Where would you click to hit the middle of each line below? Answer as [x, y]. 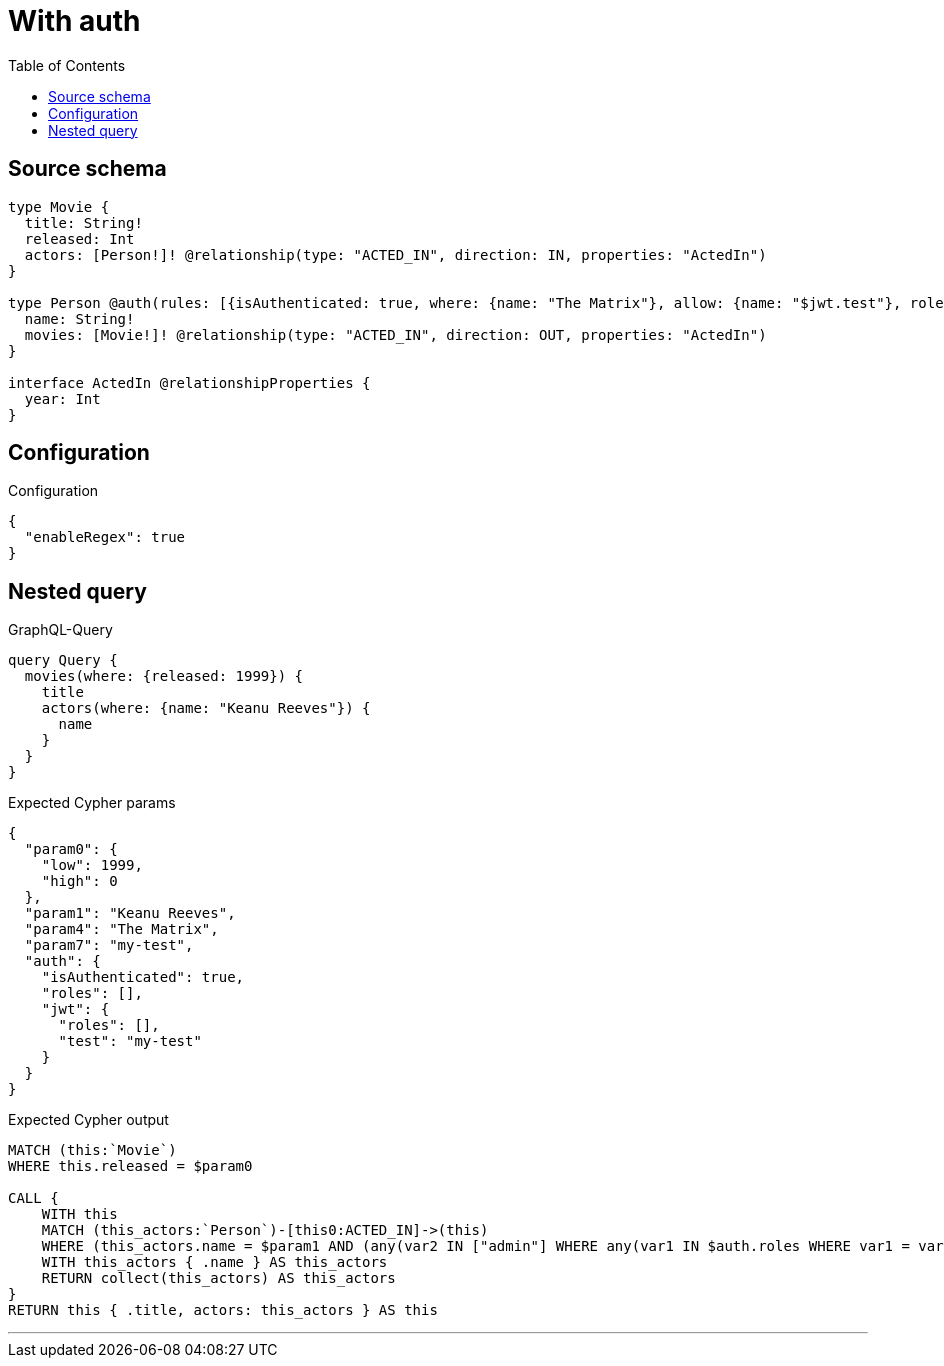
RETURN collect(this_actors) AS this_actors [218, 1278]
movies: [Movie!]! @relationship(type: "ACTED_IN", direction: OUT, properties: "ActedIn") [395, 334]
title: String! [83, 222]
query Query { [63, 660]
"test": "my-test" [130, 1041]
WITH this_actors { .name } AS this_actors [214, 1262]
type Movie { [59, 206]
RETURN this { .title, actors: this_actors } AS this [223, 1310]
